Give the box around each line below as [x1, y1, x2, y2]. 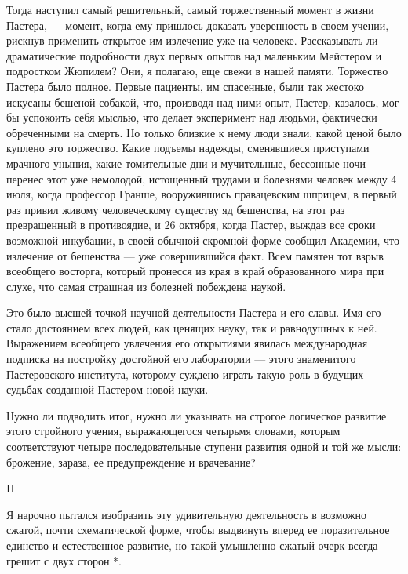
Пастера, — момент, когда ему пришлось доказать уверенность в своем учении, [6, 16, 389, 33]
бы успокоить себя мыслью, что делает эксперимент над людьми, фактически [6, 109, 377, 125]
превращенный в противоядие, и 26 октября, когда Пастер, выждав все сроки [6, 216, 376, 233]
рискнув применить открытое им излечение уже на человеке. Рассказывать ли [6, 32, 378, 49]
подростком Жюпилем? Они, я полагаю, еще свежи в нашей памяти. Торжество [6, 63, 388, 79]
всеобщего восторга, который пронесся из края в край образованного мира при [6, 263, 384, 279]
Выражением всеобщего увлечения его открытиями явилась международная [6, 335, 368, 351]
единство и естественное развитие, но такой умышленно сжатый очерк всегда [6, 537, 378, 553]
